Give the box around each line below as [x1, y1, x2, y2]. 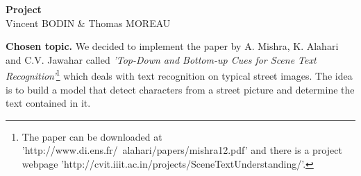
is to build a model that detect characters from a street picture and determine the [6, 82, 355, 96]
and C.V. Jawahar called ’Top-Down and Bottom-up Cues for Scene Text [6, 52, 317, 67]
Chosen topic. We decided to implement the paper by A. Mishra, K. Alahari [6, 39, 339, 53]
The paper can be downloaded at [22, 129, 162, 143]
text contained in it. [6, 96, 91, 110]
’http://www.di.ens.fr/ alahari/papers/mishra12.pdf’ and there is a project [22, 143, 342, 157]
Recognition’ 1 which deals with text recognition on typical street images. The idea [6, 67, 353, 83]
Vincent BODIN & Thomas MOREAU [6, 15, 171, 30]
